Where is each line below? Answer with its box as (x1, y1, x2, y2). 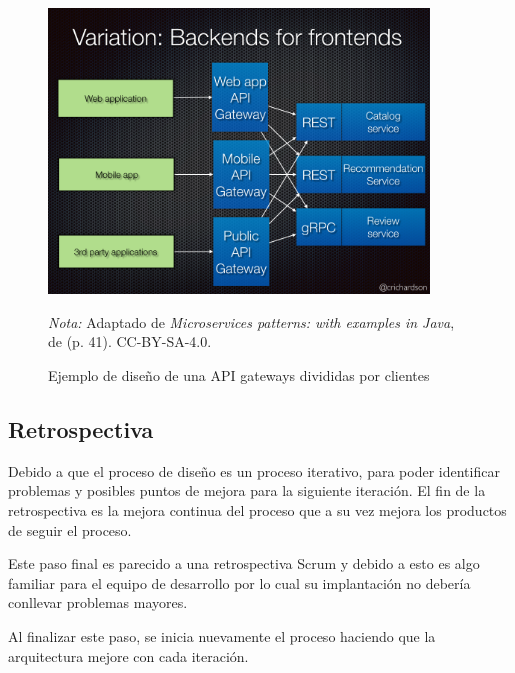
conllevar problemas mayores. (8, 592, 188, 613)
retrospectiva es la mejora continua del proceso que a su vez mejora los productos (8, 499, 507, 520)
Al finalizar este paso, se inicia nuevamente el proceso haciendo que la (8, 625, 436, 646)
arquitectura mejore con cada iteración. (8, 645, 249, 666)
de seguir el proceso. (8, 519, 132, 540)
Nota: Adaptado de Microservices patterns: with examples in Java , (48, 311, 455, 332)
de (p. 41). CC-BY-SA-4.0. (48, 331, 212, 352)
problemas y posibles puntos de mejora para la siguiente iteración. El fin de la (8, 480, 486, 501)
